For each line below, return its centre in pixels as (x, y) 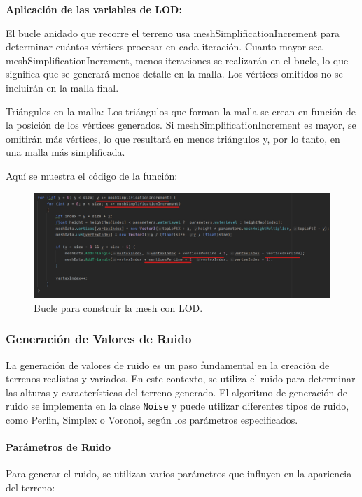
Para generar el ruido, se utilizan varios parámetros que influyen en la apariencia (179, 474)
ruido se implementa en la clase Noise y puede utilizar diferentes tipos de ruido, (177, 406)
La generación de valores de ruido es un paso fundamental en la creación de (168, 365)
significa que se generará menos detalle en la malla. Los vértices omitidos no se (174, 74)
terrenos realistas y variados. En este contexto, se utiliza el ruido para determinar (181, 379)
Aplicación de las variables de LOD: (94, 9)
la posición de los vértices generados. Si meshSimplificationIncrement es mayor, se (181, 125)
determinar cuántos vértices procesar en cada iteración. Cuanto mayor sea (164, 46)
